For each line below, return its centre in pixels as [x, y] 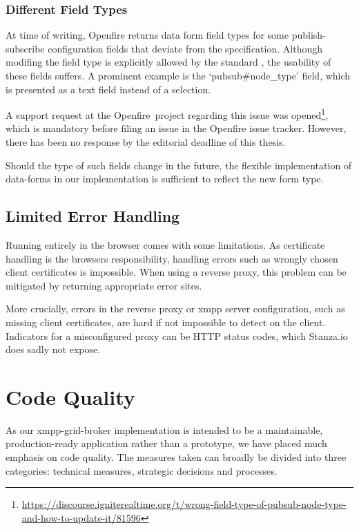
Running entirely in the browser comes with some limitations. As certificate [165, 245]
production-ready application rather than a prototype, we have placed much [166, 443]
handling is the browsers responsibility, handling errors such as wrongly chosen [172, 258]
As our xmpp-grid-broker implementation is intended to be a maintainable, [164, 429]
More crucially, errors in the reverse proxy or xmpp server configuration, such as [175, 309]
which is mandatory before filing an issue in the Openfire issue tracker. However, [176, 128]
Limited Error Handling [93, 216]
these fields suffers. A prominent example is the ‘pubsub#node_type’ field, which [178, 75]
